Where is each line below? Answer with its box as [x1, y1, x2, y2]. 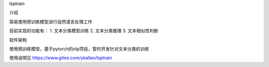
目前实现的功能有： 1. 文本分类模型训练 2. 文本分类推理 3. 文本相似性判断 [9, 28, 159, 34]
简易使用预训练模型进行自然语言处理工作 [9, 19, 92, 25]
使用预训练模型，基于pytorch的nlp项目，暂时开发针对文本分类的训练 [9, 46, 149, 52]
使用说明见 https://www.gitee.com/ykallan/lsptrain [9, 55, 112, 61]
